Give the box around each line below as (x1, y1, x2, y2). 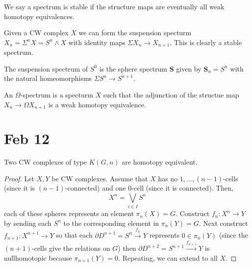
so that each (56, 230, 93, 240)
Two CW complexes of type (4, 157, 87, 167)
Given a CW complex (4, 27, 69, 38)
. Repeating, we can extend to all (118, 252, 218, 263)
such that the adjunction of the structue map (103, 90, 239, 100)
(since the (219, 230, 248, 240)
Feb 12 (4, 128, 50, 148)
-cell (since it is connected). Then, (131, 183, 233, 193)
